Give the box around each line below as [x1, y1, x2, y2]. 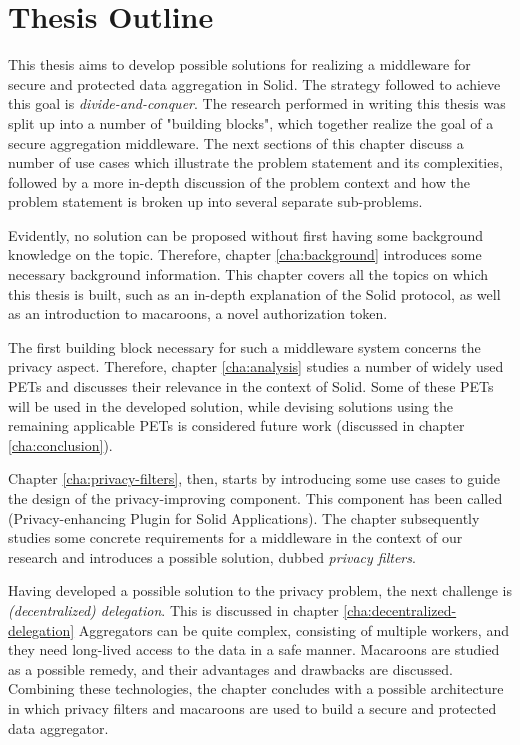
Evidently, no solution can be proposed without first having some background [8, 224, 484, 245]
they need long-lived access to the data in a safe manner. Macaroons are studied [8, 639, 500, 660]
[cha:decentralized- [343, 599, 457, 620]
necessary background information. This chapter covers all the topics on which [8, 264, 489, 285]
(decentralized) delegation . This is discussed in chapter [8, 599, 339, 620]
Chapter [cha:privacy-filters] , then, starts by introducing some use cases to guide [8, 468, 500, 489]
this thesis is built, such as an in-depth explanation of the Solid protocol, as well [8, 283, 501, 304]
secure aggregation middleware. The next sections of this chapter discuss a [8, 132, 464, 153]
